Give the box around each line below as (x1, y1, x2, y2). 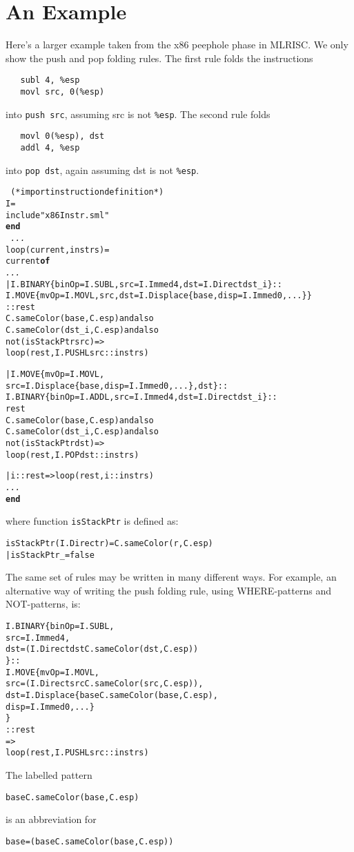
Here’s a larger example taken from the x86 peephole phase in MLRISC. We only (6, 37, 348, 52)
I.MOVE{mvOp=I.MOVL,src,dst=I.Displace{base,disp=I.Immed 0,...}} (6, 291, 312, 301)
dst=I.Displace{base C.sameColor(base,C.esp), (6, 690, 218, 700)
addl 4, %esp (20, 142, 80, 153)
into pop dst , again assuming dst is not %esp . (6, 162, 199, 177)
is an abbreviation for (6, 812, 97, 826)
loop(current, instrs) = (6, 244, 110, 255)
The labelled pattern (6, 767, 92, 782)
